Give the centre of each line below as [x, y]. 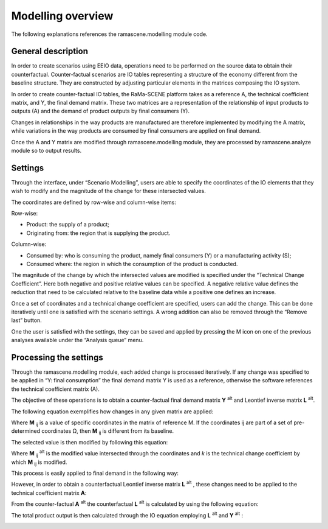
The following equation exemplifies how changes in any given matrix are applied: [112, 412]
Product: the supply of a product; [68, 225]
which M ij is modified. [39, 463]
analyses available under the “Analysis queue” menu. [77, 340]
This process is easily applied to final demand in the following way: [95, 473]
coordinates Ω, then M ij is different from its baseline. [108, 432]
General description [50, 51]
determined [26, 431]
